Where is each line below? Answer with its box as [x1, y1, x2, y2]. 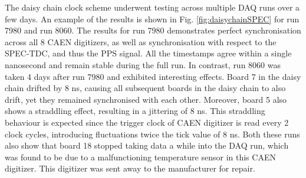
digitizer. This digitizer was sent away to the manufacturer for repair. [5, 162, 255, 174]
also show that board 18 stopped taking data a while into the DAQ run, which [5, 139, 289, 152]
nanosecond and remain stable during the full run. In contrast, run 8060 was [5, 58, 281, 70]
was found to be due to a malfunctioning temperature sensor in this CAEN [5, 150, 276, 163]
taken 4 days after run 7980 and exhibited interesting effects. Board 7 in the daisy [5, 70, 301, 82]
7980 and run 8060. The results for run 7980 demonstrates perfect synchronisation [5, 24, 301, 36]
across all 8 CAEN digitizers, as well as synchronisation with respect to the [5, 35, 277, 48]
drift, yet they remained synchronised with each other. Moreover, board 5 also [5, 93, 287, 105]
